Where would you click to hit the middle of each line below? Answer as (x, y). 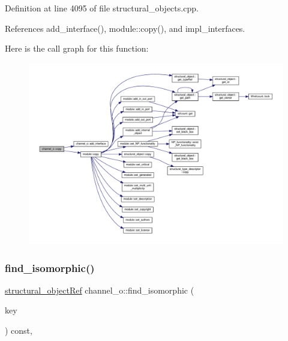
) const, (19, 330)
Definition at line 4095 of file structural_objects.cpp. (102, 8)
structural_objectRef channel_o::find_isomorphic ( (100, 290)
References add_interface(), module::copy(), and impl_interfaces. (125, 28)
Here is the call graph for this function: (77, 48)
